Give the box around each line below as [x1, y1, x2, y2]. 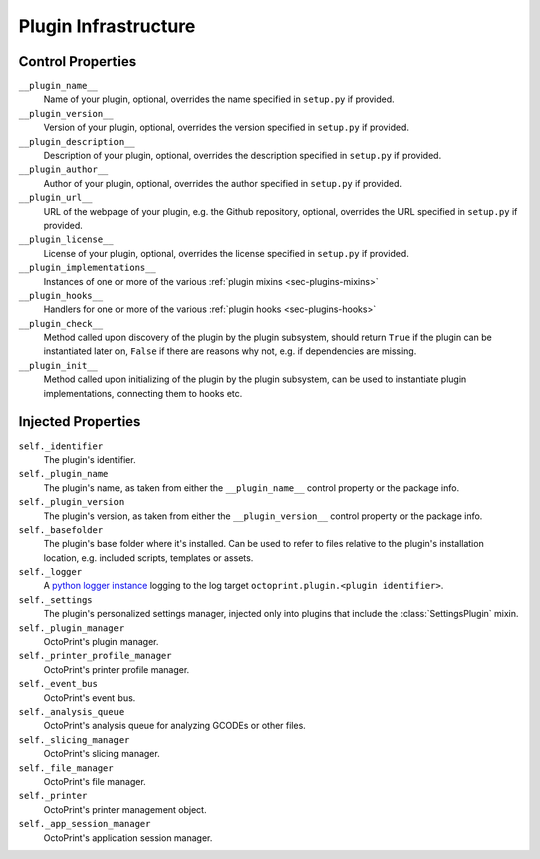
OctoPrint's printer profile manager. [43, 663, 190, 675]
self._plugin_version [18, 496, 125, 508]
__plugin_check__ [18, 318, 104, 329]
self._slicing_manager [18, 734, 130, 745]
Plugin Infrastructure [18, 15, 196, 37]
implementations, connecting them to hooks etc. [43, 387, 243, 399]
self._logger [18, 566, 83, 578]
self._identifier [18, 440, 104, 452]
